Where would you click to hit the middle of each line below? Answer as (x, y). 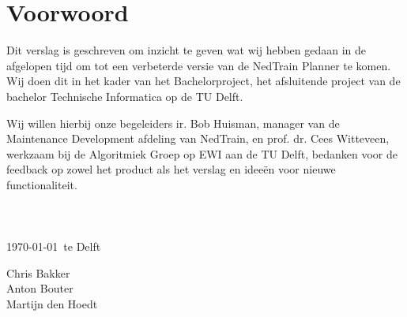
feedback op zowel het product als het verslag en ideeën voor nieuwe (171, 169)
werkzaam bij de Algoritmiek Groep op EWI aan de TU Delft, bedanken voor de (202, 153)
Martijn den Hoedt (52, 304)
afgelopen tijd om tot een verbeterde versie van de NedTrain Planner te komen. (199, 65)
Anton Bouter (40, 288)
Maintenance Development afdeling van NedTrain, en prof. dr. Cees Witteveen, (198, 138)
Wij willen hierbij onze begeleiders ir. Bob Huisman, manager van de (173, 123)
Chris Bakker (38, 272)
